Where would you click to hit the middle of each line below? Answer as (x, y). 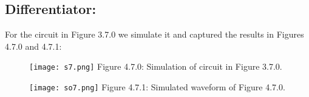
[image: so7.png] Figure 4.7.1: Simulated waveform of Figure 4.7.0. (157, 87)
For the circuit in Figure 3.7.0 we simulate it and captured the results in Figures (154, 34)
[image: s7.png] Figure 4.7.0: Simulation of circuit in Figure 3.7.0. (156, 66)
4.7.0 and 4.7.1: (33, 46)
